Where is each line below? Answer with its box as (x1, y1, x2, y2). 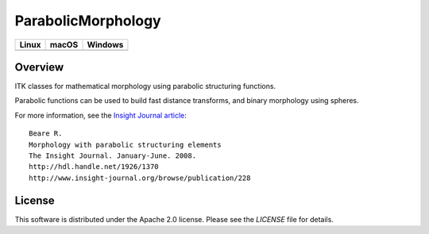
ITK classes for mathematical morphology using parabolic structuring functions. (14, 82, 276, 91)
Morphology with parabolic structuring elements (29, 140, 222, 149)
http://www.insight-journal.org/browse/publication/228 (29, 173, 251, 182)
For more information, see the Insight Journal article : (14, 110, 187, 120)
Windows (87, 39, 124, 50)
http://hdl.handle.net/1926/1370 (29, 163, 159, 171)
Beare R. (29, 129, 63, 138)
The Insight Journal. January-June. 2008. (29, 152, 197, 160)
